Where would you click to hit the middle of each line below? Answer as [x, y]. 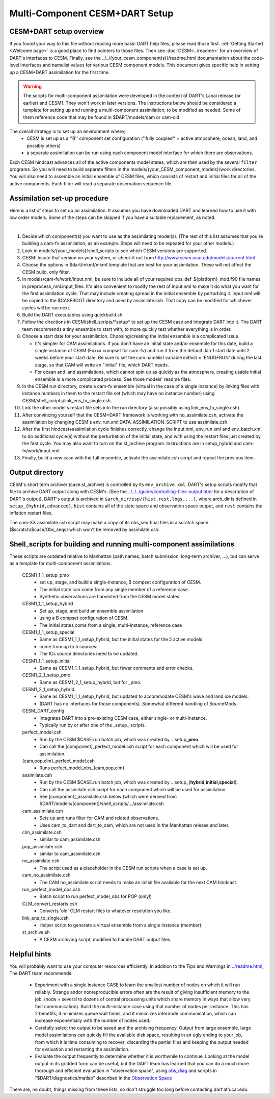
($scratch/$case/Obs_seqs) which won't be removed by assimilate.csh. [85, 530]
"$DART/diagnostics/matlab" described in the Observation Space [103, 1078]
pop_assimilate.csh [42, 846]
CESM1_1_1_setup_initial [46, 661]
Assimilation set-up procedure [59, 198]
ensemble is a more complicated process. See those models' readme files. [113, 379]
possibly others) [44, 145]
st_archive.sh [36, 932]
